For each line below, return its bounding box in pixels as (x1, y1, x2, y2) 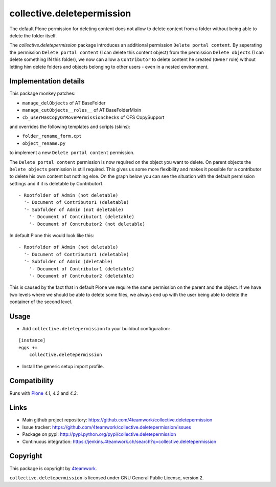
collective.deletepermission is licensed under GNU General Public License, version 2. (9, 474, 204, 481)
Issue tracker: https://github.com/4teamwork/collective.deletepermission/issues (22, 424, 191, 430)
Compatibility (9, 376, 54, 385)
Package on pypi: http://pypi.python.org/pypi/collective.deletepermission (22, 431, 176, 437)
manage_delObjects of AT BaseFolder (22, 100, 106, 106)
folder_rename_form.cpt (22, 133, 82, 139)
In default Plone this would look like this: (9, 232, 95, 239)
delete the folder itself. (9, 32, 57, 38)
